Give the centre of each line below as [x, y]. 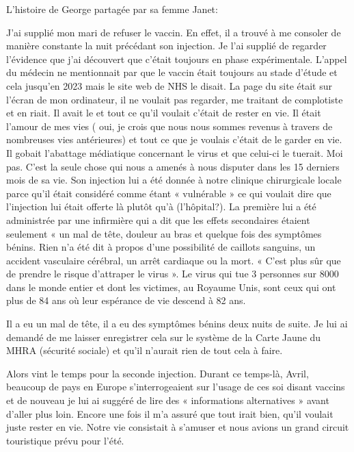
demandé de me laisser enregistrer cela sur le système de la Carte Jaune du [164, 337]
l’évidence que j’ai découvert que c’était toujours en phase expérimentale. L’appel [177, 59]
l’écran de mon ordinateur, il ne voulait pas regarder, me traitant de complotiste [175, 99]
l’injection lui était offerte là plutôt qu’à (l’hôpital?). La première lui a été [161, 206]
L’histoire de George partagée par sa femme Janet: [112, 9]
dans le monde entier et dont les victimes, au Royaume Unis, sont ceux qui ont [171, 287]
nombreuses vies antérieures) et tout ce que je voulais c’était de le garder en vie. [174, 139]
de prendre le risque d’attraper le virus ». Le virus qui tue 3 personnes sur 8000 [173, 274]
